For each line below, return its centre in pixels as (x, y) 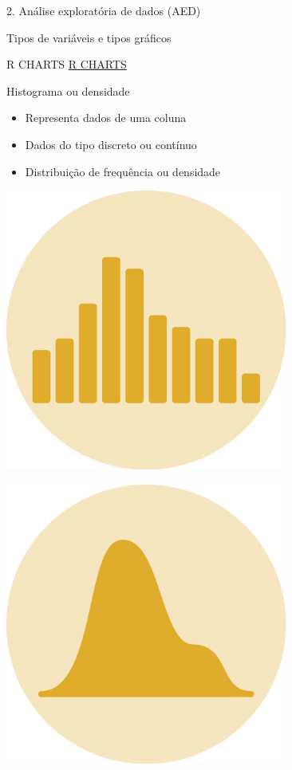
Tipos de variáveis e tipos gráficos (89, 37)
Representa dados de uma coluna (106, 118)
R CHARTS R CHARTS (67, 64)
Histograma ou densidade (68, 90)
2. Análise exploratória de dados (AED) (104, 10)
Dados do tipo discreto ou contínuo (111, 144)
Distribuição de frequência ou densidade (123, 171)
